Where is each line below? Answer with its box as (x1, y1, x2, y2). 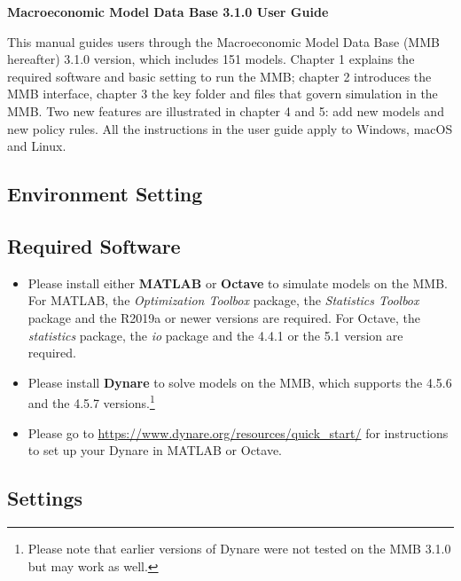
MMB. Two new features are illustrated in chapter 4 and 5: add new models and (7, 101, 444, 120)
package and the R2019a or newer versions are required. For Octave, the (27, 308, 420, 326)
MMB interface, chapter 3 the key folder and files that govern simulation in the (7, 84, 438, 103)
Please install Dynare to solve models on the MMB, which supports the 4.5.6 (27, 373, 452, 391)
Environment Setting (7, 180, 203, 208)
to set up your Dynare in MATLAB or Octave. (27, 441, 283, 459)
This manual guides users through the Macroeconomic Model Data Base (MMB (7, 32, 440, 51)
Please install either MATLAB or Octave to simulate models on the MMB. (27, 273, 448, 292)
